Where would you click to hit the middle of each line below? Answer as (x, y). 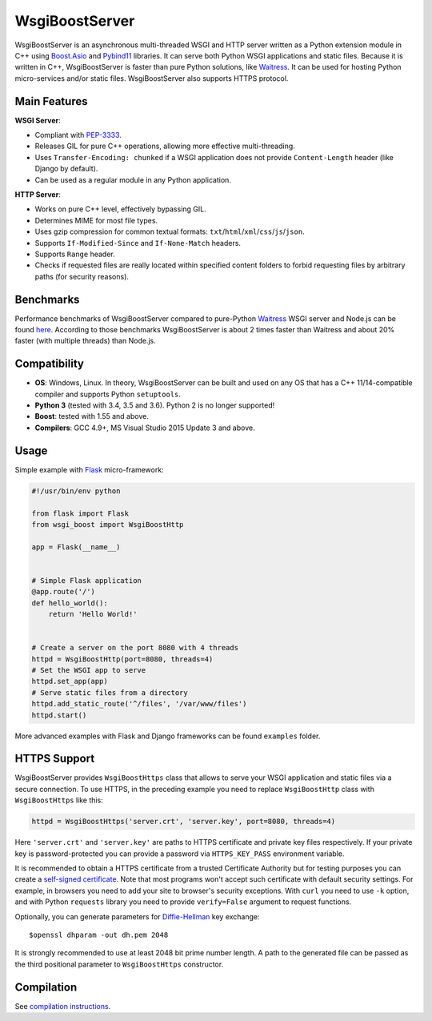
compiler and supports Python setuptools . (108, 394)
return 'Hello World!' (93, 614)
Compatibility (49, 364)
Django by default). (66, 169)
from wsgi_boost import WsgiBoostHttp (108, 524)
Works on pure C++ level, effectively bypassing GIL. (121, 209)
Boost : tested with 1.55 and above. (92, 416)
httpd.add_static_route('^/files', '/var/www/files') (139, 704)
